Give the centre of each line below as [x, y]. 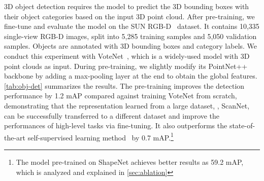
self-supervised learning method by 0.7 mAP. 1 [101, 136]
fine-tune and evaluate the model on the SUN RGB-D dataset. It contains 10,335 [132, 26]
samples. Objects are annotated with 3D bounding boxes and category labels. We [131, 46]
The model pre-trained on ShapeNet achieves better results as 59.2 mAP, [130, 161]
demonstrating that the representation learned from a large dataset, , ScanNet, [127, 105]
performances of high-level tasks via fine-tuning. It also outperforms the [116, 125]
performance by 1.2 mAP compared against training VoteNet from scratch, [121, 96]
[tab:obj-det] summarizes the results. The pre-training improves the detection [124, 85]
